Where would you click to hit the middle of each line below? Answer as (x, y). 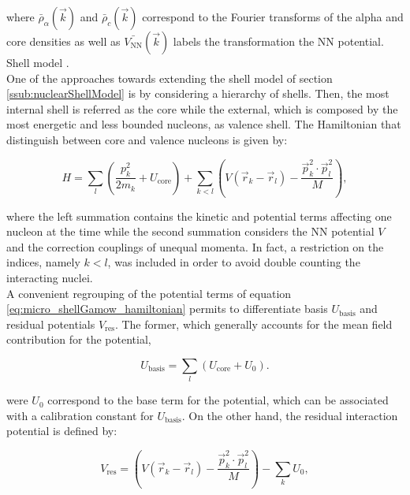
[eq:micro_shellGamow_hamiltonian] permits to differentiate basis (167, 309)
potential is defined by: (62, 431)
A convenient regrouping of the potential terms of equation (149, 293)
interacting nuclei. (50, 277)
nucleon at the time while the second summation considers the (157, 231)
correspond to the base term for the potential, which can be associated (218, 400)
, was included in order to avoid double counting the (234, 262)
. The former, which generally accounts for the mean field (253, 324)
